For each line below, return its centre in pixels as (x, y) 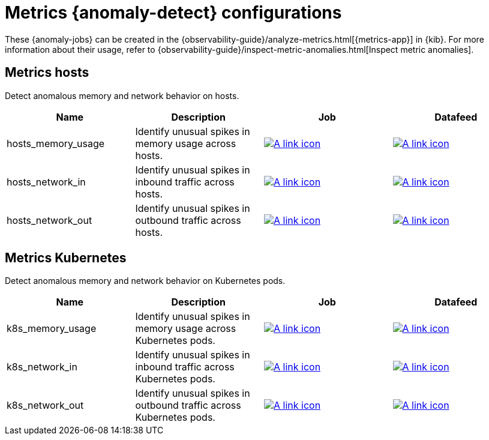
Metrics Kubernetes (66, 258)
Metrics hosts (47, 73)
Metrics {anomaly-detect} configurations (173, 13)
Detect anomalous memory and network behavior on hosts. (122, 95)
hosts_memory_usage (56, 143)
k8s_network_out (45, 405)
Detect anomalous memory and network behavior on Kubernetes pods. (145, 281)
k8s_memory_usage (52, 329)
